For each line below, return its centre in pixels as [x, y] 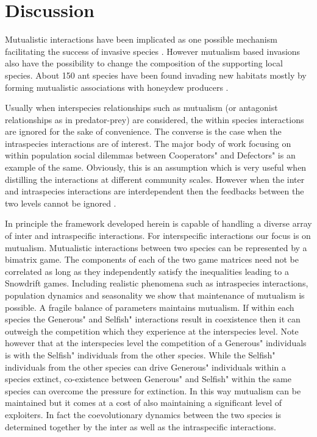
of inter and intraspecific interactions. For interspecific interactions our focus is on [158, 236]
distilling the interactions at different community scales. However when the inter [155, 179]
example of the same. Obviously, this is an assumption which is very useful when [156, 167]
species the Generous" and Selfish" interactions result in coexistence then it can [153, 319]
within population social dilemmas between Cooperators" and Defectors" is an [150, 155]
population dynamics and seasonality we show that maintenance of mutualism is [155, 295]
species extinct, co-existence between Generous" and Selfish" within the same [148, 379]
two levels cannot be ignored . [61, 203]
